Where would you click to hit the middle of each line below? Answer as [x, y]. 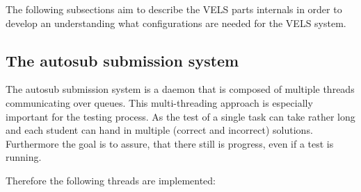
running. [24, 157]
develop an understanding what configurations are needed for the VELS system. [176, 23]
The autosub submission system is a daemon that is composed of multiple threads [180, 89]
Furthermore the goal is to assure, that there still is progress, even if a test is [170, 143]
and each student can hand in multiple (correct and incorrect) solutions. [159, 130]
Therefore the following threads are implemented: [111, 180]
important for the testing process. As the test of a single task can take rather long [180, 116]
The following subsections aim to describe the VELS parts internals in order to [174, 9]
